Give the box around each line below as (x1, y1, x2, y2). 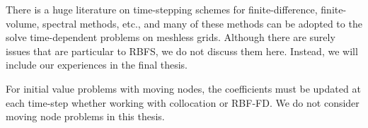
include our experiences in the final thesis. (6, 57, 188, 72)
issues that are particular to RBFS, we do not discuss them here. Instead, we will (6, 43, 358, 58)
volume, (6, 16, 40, 30)
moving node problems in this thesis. (6, 109, 165, 124)
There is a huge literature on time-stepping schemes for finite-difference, (6, 2, 318, 16)
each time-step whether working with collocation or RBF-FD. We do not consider (6, 95, 360, 110)
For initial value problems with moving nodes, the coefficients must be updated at (6, 81, 361, 95)
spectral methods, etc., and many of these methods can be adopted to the (42, 16, 362, 30)
